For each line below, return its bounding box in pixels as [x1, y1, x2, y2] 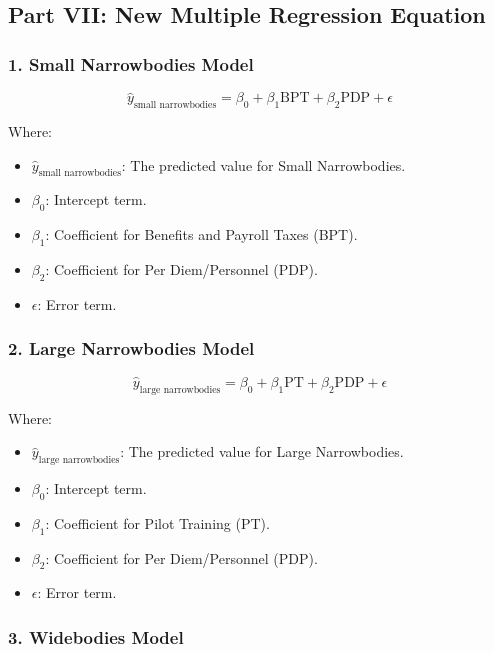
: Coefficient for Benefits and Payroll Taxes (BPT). [45, 224, 358, 245]
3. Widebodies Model [8, 624, 184, 649]
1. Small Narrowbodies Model [8, 51, 254, 76]
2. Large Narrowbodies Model [8, 336, 255, 361]
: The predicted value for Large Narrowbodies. [120, 441, 404, 462]
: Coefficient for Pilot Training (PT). [45, 512, 270, 533]
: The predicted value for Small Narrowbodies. [121, 154, 406, 175]
